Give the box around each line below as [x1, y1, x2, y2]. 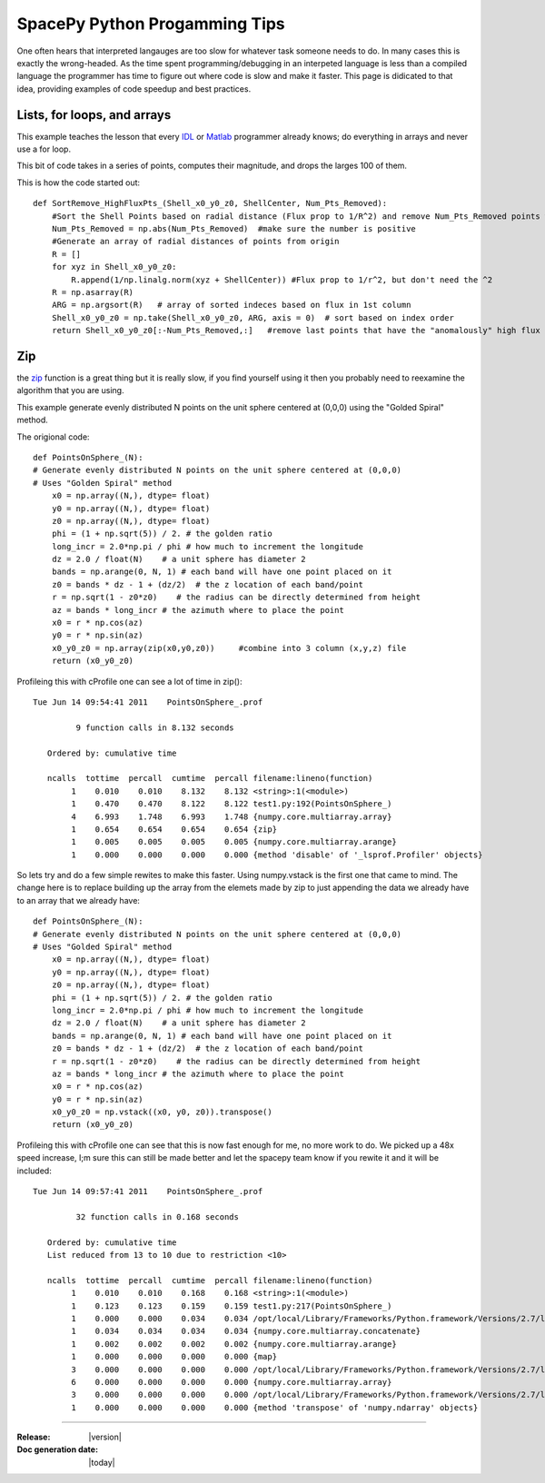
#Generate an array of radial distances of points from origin [51, 236, 340, 247]
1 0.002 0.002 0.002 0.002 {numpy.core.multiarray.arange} [71, 1339, 397, 1349]
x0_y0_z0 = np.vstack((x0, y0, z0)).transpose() [51, 1107, 272, 1117]
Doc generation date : [16, 1444, 99, 1455]
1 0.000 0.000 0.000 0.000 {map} [71, 1351, 277, 1362]
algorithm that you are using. [16, 385, 124, 396]
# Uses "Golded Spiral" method [33, 942, 173, 953]
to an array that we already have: [16, 895, 141, 905]
